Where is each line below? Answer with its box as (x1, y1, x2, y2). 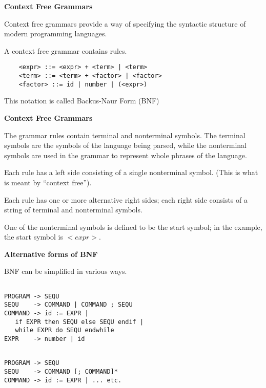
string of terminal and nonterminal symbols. (4, 204, 142, 215)
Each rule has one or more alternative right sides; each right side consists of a (4, 194, 248, 205)
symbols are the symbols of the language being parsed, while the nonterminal (4, 140, 247, 150)
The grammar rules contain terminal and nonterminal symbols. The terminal (4, 130, 245, 140)
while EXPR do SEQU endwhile (15, 327, 114, 334)
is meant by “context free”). (4, 177, 92, 187)
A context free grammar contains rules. (4, 45, 127, 56)
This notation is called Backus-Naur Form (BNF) (4, 95, 159, 106)
